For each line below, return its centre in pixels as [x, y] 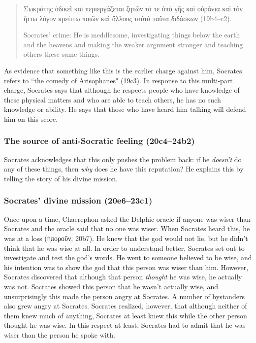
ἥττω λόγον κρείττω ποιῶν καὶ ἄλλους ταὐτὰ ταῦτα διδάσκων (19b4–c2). [128, 18]
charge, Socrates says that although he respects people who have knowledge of [122, 90]
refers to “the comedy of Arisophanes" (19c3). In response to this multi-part [118, 80]
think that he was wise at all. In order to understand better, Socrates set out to [124, 248]
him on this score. [31, 119]
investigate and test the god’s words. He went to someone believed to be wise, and [128, 257]
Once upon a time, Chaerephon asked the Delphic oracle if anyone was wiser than [128, 219]
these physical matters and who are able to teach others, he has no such [112, 99]
